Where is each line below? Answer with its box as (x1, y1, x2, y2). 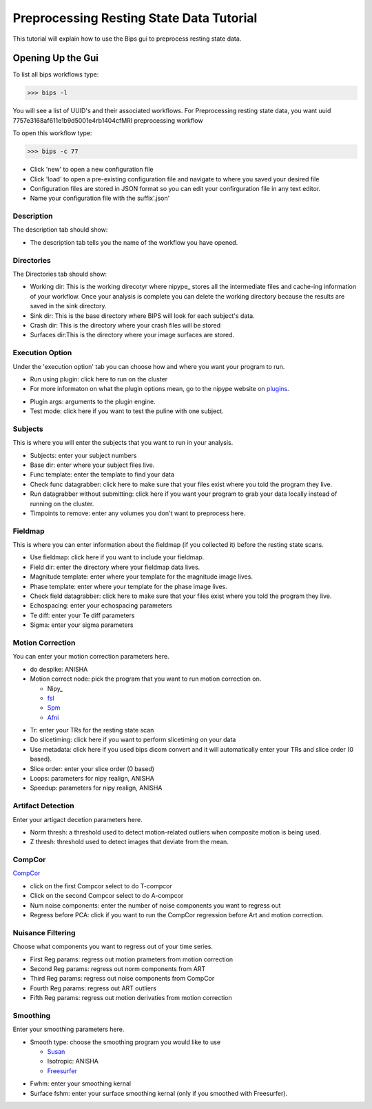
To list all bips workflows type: (12, 70, 99, 79)
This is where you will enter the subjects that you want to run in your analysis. (12, 439, 234, 447)
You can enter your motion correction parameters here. (12, 652, 169, 661)
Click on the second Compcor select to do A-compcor (30, 892, 184, 900)
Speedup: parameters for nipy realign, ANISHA (30, 783, 163, 792)
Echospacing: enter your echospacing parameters (30, 601, 172, 610)
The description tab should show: (12, 226, 108, 234)
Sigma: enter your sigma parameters (30, 621, 134, 629)
